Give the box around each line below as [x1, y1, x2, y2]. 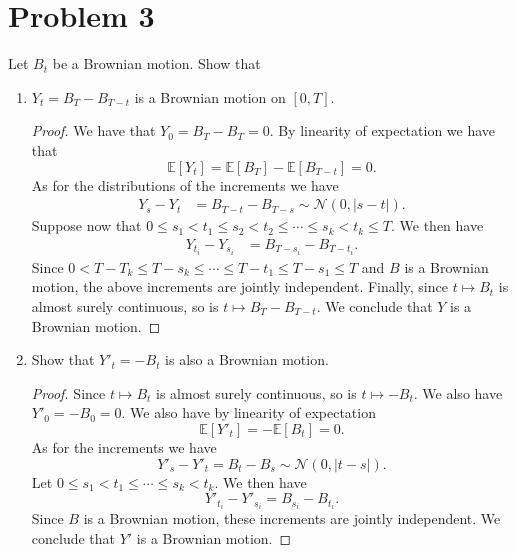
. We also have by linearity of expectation [121, 402, 376, 423]
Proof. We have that [31, 120, 156, 141]
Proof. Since [31, 382, 106, 403]
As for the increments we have [31, 437, 217, 457]
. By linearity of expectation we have [269, 120, 496, 141]
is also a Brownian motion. [165, 349, 329, 370]
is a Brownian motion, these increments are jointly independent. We [83, 508, 501, 529]
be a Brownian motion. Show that [52, 53, 261, 74]
